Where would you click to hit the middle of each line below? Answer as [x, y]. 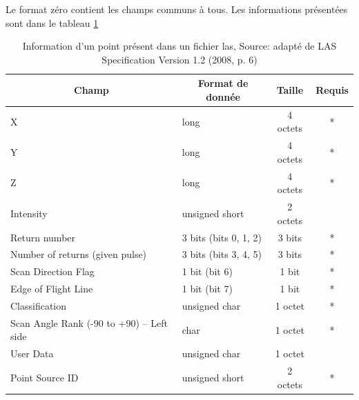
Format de [223, 83]
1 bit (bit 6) [207, 271]
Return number [43, 237]
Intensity [29, 213]
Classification [39, 305]
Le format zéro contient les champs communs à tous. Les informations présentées [177, 9]
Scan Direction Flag [52, 271]
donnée [223, 96]
